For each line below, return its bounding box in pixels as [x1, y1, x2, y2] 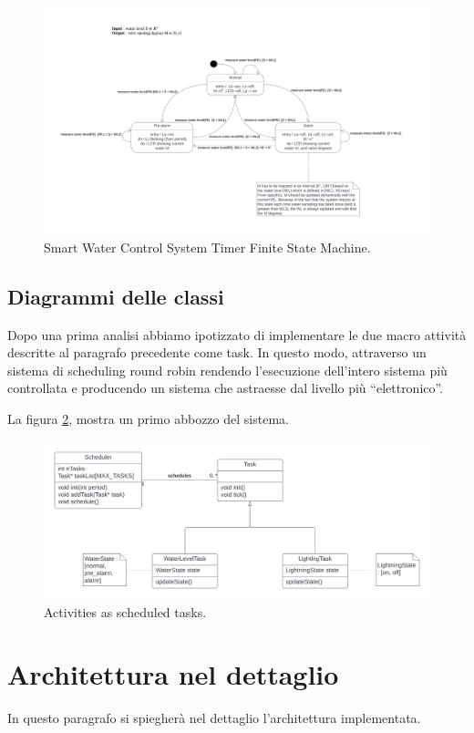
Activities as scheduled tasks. [44, 602, 207, 621]
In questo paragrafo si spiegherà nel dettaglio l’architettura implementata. [7, 708, 421, 728]
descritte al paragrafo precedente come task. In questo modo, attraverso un [7, 343, 427, 362]
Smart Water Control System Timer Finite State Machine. [44, 237, 371, 256]
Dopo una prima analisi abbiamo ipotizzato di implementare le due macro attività [7, 325, 467, 344]
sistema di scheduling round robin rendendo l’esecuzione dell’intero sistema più [7, 360, 448, 379]
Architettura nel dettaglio [7, 656, 339, 693]
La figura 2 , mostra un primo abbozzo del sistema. [7, 409, 289, 428]
